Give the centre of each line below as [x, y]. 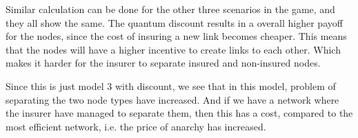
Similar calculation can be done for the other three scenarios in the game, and [170, 9]
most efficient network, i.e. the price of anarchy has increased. [136, 126]
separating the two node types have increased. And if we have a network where [172, 99]
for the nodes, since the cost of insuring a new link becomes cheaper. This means [176, 36]
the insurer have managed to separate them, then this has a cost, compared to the [179, 113]
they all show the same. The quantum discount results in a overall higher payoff [174, 22]
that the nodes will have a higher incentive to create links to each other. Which [173, 49]
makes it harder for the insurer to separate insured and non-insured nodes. [163, 63]
